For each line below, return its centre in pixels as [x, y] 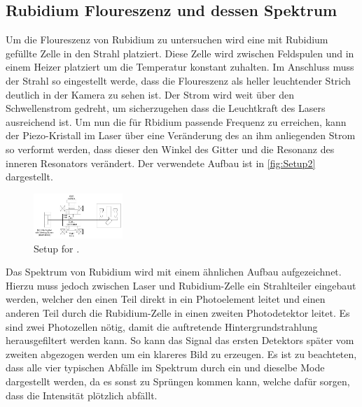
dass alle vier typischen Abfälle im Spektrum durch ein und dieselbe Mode [165, 367]
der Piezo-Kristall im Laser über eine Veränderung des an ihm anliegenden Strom [181, 135]
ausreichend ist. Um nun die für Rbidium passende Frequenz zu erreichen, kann [176, 121]
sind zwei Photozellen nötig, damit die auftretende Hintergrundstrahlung [162, 326]
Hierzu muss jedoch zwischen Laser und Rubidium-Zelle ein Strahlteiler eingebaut [181, 285]
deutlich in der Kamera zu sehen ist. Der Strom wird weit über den [150, 94]
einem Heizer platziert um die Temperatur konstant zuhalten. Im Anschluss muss [180, 67]
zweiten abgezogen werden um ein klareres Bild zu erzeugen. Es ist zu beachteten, [181, 354]
